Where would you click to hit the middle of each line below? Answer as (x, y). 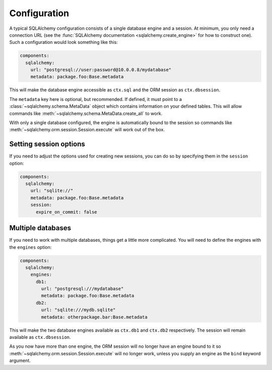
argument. (20, 360)
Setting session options (47, 144)
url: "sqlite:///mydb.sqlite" (78, 310)
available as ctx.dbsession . (40, 337)
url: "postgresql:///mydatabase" (82, 289)
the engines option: (30, 247)
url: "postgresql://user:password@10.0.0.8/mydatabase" (101, 70)
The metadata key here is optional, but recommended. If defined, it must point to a (96, 99)
